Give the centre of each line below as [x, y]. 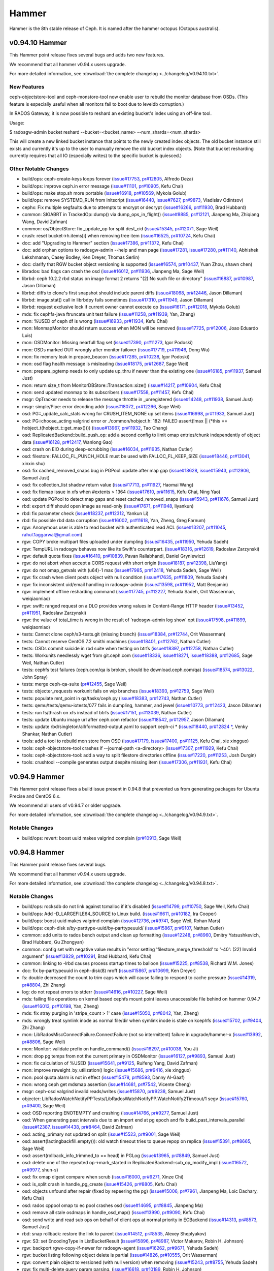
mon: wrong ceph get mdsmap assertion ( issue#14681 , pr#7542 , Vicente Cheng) [107, 1084]
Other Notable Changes [39, 169]
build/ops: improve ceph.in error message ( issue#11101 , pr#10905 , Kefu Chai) [103, 186]
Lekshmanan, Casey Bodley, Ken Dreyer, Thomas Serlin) [81, 257]
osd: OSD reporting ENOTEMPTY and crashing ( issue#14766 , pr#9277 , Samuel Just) [110, 1113]
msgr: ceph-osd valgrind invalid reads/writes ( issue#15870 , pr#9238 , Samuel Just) [109, 1092]
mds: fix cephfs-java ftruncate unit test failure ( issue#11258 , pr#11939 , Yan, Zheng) [109, 314]
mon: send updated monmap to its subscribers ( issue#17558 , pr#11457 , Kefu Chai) [108, 392]
